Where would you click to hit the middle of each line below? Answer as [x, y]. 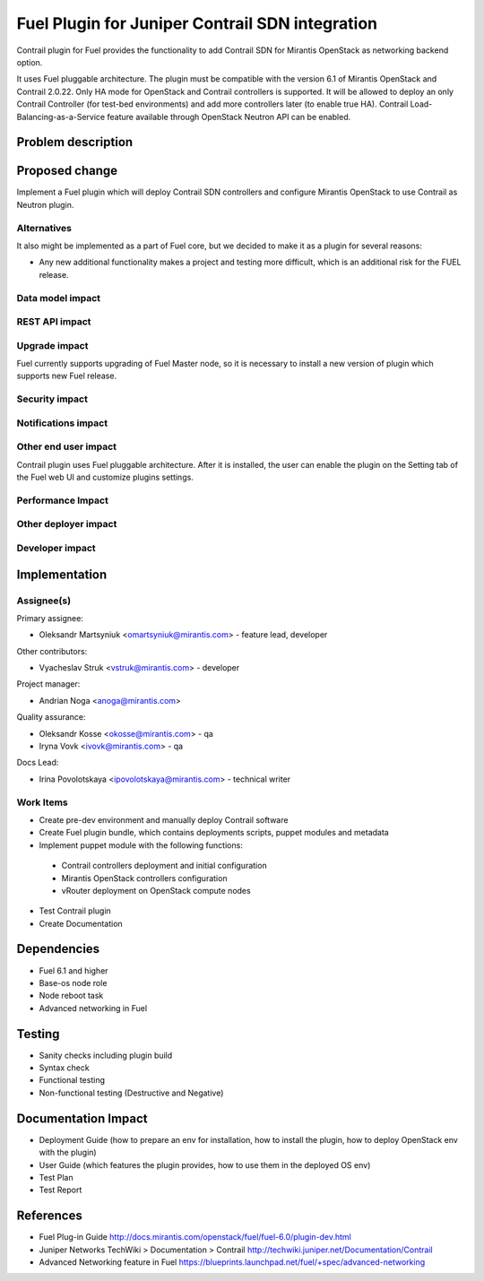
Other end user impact [66, 446]
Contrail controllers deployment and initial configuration [164, 866]
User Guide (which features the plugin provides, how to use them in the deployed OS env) [205, 1164]
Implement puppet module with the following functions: [141, 845]
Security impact [52, 399]
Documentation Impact [82, 1118]
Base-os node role [73, 982]
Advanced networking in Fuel [93, 1008]
